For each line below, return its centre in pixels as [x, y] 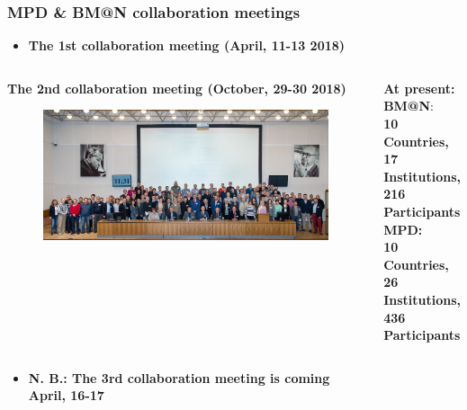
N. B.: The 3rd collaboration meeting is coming [179, 377]
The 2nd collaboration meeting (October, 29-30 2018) [177, 88]
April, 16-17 [66, 395]
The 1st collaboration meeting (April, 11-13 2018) [187, 45]
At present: [419, 88]
